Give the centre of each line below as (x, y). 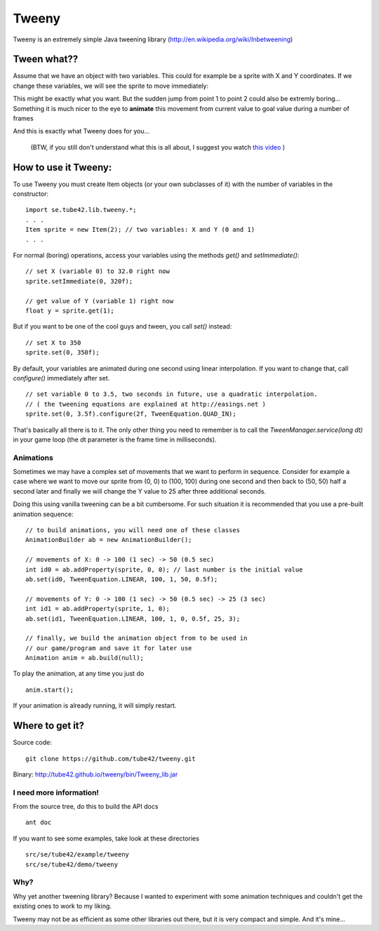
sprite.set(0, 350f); (62, 352)
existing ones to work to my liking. (62, 906)
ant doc (39, 823)
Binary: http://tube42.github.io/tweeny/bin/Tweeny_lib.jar (95, 774)
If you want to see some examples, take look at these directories (106, 838)
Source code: (32, 742)
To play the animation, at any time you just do (79, 673)
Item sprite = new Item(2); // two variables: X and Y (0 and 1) (140, 230)
